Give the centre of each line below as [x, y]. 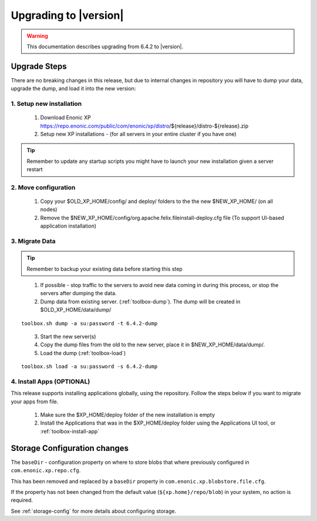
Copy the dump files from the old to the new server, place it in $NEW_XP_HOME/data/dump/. [153, 345]
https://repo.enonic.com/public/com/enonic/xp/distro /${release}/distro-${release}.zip [144, 126]
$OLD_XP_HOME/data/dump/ [76, 310]
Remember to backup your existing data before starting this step [105, 269]
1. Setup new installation [46, 104]
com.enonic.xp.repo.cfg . [46, 470]
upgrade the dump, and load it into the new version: [73, 89]
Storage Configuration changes [70, 448]
